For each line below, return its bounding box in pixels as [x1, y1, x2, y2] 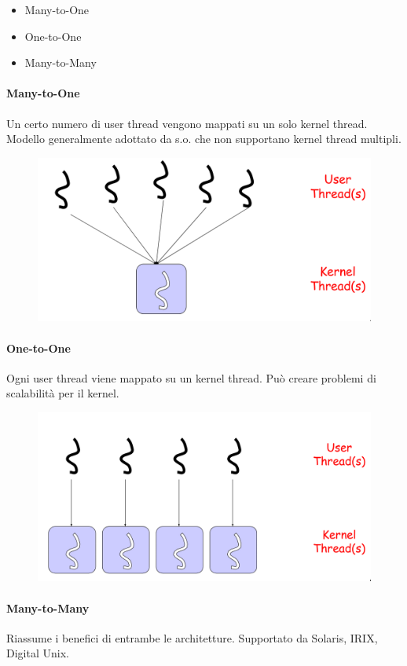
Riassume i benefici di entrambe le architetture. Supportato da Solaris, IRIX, [6, 629, 378, 646]
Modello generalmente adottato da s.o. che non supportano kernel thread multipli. [6, 130, 401, 147]
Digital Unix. [6, 645, 69, 661]
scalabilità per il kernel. [6, 385, 119, 401]
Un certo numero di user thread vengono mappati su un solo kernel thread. [6, 115, 368, 131]
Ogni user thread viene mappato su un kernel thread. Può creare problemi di [6, 369, 376, 386]
